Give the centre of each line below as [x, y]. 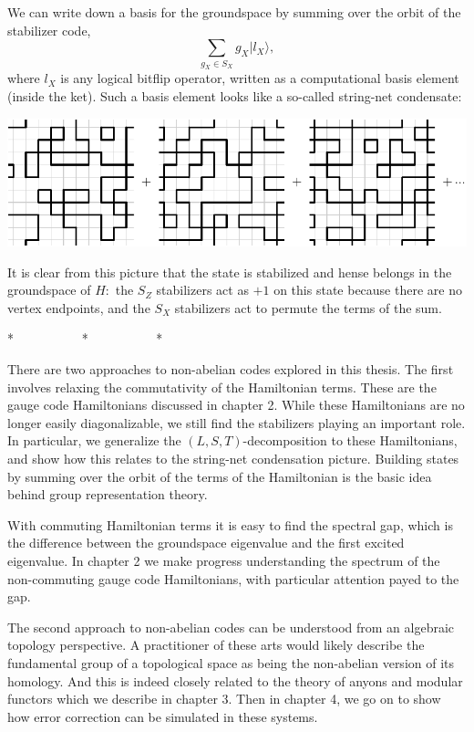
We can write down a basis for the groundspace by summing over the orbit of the [234, 12]
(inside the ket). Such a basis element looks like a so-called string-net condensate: [235, 96]
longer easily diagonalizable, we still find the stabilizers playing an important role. [237, 422]
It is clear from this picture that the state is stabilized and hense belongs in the [230, 272]
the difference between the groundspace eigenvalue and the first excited [206, 543]
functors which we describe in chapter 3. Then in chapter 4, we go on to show [224, 699]
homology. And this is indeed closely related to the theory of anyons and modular [235, 680]
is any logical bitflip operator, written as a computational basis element [260, 78]
